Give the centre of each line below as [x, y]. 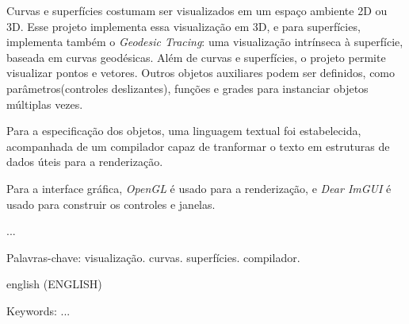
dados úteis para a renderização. [85, 162]
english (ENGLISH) [54, 284]
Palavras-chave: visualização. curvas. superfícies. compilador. [153, 257]
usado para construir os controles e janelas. [111, 204]
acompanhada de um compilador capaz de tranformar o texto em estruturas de [198, 146]
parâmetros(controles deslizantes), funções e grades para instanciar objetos [187, 88]
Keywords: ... [38, 310]
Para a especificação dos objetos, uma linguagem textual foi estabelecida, [184, 131]
